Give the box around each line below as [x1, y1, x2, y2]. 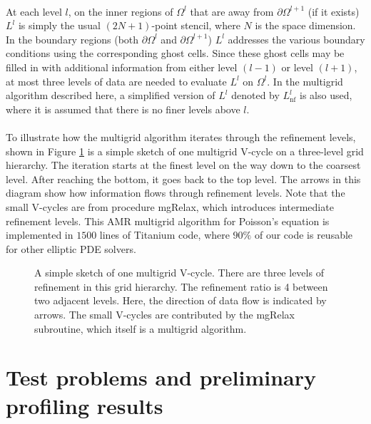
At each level [6, 4, 62, 19]
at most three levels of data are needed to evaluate [6, 73, 227, 88]
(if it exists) [308, 4, 360, 19]
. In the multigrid [267, 73, 343, 88]
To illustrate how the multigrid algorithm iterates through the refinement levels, [6, 129, 356, 144]
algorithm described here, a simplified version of [6, 88, 215, 103]
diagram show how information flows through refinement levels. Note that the [6, 185, 345, 200]
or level [281, 59, 313, 74]
